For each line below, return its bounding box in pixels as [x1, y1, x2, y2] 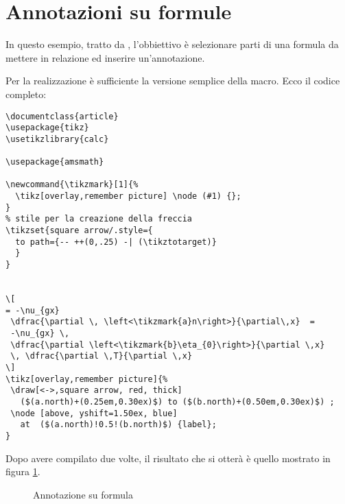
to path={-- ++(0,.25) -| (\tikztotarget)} [15, 237, 217, 247]
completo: [5, 86, 47, 101]
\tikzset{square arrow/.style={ [5, 226, 153, 236]
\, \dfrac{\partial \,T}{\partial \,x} [10, 351, 193, 361]
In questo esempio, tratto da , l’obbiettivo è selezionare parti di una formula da [5, 37, 339, 51]
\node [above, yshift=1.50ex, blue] [10, 408, 178, 418]
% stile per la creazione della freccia [5, 214, 193, 224]
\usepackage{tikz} [5, 123, 89, 133]
